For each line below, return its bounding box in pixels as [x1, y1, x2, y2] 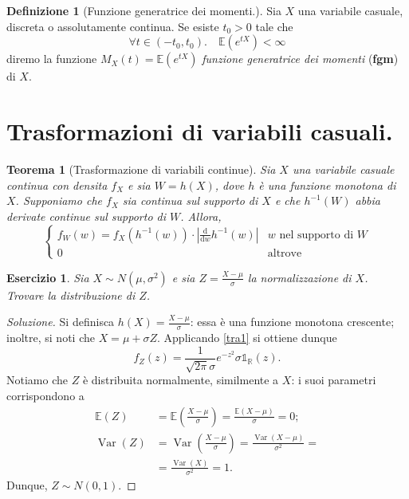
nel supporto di [279, 229, 354, 241]
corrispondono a [6, 387, 85, 403]
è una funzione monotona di [258, 176, 396, 193]
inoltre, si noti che [6, 329, 95, 346]
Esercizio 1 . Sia [6, 269, 89, 285]
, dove [214, 176, 245, 193]
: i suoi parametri [291, 371, 376, 388]
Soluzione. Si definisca [6, 313, 115, 330]
